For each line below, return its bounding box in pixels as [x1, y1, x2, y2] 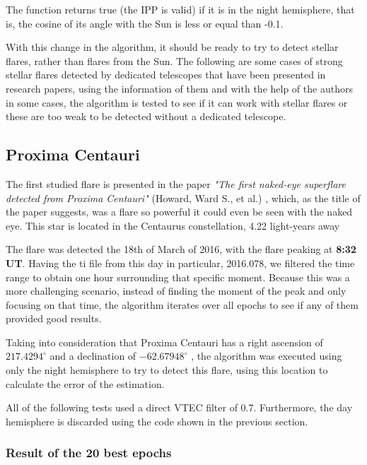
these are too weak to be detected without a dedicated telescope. [6, 109, 286, 124]
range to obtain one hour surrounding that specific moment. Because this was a [6, 269, 350, 284]
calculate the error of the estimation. [6, 376, 165, 391]
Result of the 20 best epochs [6, 444, 172, 461]
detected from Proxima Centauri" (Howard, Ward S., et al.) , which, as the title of [6, 190, 361, 205]
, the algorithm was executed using [191, 348, 342, 363]
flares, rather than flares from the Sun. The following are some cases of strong [6, 53, 343, 68]
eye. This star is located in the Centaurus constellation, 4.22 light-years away [6, 218, 340, 232]
